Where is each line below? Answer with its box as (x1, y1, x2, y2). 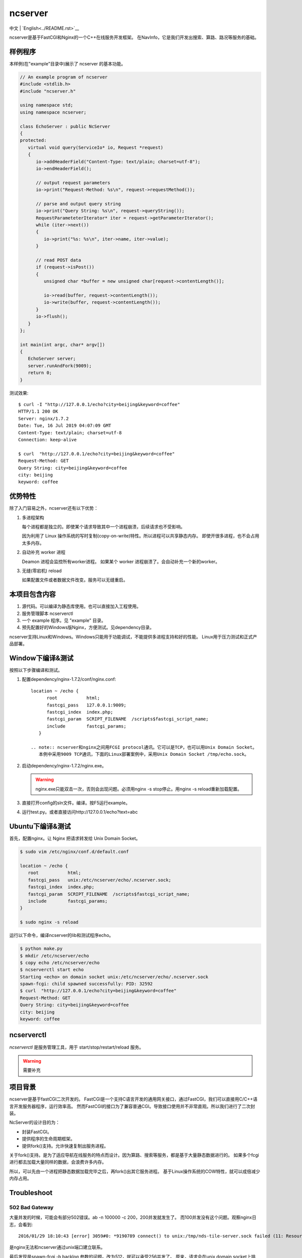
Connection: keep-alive (18, 437, 77, 442)
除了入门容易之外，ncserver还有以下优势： (9, 505, 99, 511)
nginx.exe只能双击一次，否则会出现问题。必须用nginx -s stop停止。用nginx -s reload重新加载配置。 (35, 785, 242, 792)
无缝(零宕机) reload (22, 568, 62, 574)
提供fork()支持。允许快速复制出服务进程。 (22, 1143, 109, 1149)
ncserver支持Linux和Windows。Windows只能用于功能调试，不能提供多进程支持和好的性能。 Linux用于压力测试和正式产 (9, 634, 258, 640)
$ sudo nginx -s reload (20, 919, 79, 925)
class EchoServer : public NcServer (20, 123, 111, 129)
